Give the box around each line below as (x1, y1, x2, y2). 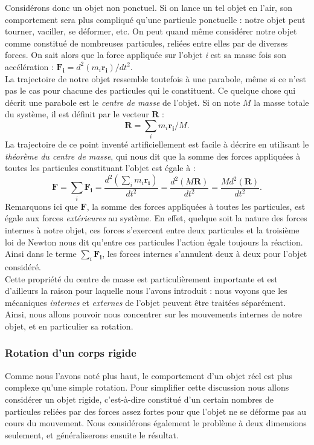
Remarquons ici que (5, 200, 78, 212)
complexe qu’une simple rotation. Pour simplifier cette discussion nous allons (5, 381, 289, 394)
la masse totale (254, 96, 309, 108)
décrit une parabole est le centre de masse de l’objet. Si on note (5, 96, 240, 108)
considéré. (5, 260, 42, 273)
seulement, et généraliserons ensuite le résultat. (5, 428, 179, 441)
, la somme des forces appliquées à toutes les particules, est (86, 200, 306, 212)
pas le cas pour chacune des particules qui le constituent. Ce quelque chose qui (5, 84, 296, 97)
